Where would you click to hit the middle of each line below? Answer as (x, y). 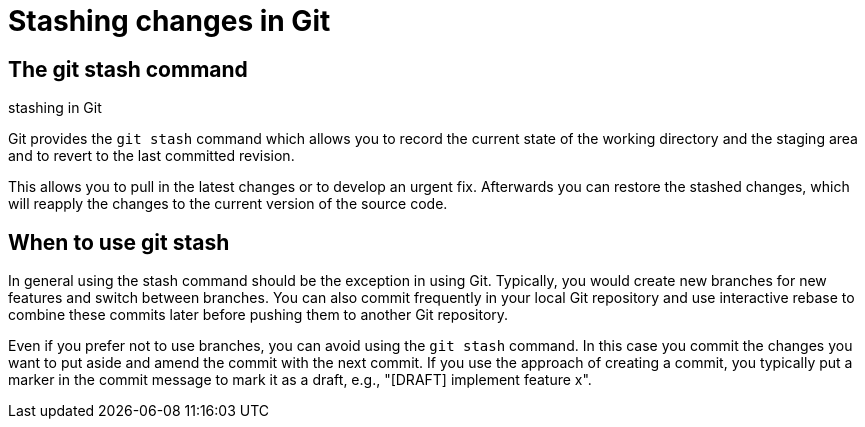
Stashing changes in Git (169, 21)
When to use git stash (119, 242)
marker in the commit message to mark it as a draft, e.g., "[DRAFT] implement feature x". (300, 380)
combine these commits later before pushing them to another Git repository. (258, 315)
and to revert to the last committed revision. (151, 156)
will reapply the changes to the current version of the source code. (228, 204)
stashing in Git (55, 108)
